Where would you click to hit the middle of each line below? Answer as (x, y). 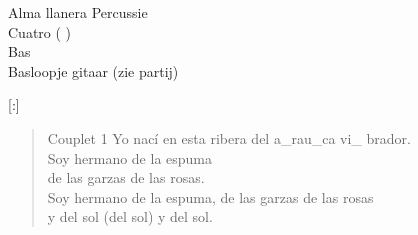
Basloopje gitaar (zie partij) (93, 70)
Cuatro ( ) (40, 31)
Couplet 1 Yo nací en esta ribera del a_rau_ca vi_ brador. (229, 137)
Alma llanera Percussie (78, 12)
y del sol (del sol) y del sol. (130, 216)
